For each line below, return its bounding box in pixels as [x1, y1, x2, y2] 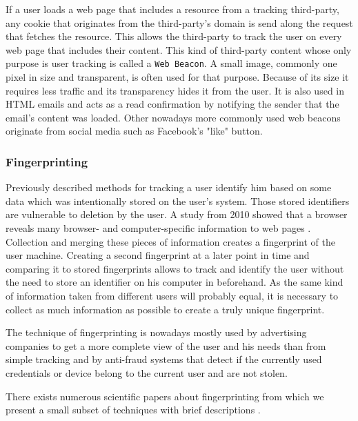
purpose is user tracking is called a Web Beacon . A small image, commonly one [6, 56, 337, 70]
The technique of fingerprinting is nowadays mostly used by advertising [6, 325, 307, 340]
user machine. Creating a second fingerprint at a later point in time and [6, 248, 310, 262]
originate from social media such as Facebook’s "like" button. [6, 124, 263, 138]
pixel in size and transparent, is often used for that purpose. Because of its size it [6, 70, 349, 84]
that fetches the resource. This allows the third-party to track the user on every [6, 29, 342, 43]
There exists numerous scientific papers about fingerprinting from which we [6, 389, 324, 403]
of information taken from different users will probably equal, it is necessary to [6, 288, 339, 302]
